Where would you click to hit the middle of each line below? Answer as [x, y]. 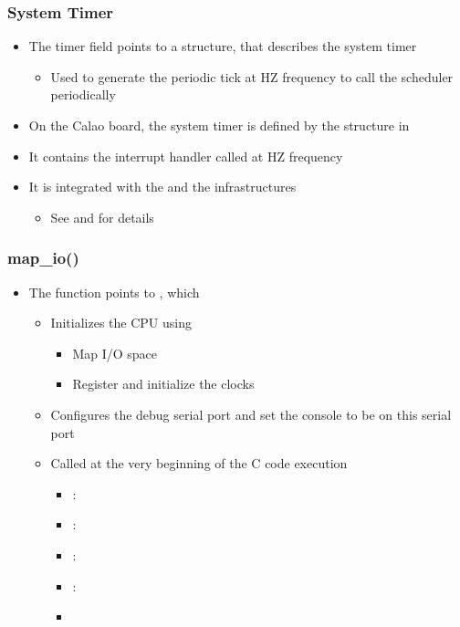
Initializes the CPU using [121, 323]
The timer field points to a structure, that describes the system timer [223, 46]
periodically [83, 94]
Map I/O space [115, 353]
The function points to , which [114, 292]
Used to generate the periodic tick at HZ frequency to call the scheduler [252, 76]
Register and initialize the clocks [163, 384]
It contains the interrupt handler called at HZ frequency [186, 156]
